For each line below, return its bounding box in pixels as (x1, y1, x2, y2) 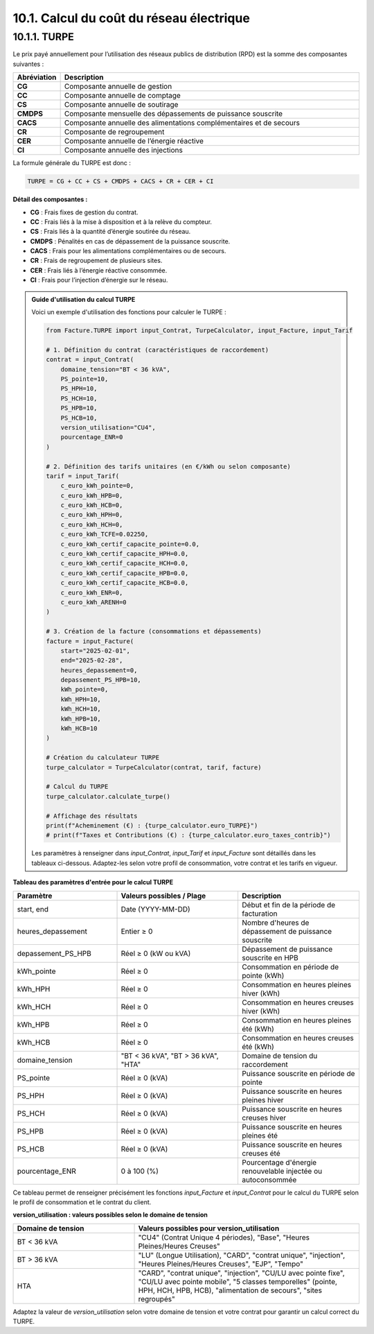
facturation (242, 909, 278, 918)
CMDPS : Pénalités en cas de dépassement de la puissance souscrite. (30, 237, 231, 246)
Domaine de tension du (242, 1051, 318, 1061)
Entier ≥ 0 (121, 926, 153, 936)
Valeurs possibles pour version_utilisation (138, 1223, 280, 1233)
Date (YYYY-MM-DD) (121, 904, 190, 914)
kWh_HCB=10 (60, 725, 98, 733)
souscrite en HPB (242, 952, 299, 962)
